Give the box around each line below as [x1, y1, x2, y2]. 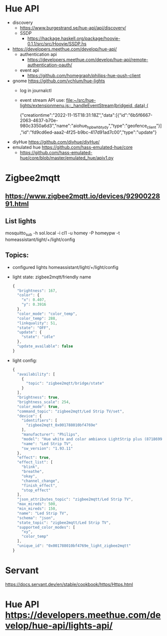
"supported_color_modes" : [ [17, 525, 76, 530]
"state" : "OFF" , [17, 325, 51, 330]
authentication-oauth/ [27, 62, 72, 68]
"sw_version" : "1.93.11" [21, 446, 73, 451]
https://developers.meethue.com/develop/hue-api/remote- [27, 56, 149, 62]
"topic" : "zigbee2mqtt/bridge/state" [25, 381, 105, 386]
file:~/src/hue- [66, 97, 96, 103]
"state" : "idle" [21, 335, 55, 340]
